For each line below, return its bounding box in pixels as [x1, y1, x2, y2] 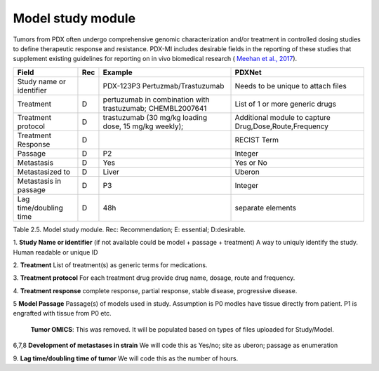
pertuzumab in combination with [102, 95, 210, 104]
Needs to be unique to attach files [234, 81, 347, 90]
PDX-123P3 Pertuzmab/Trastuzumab [102, 81, 225, 90]
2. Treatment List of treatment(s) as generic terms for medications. [13, 260, 208, 269]
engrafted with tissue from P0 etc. [13, 309, 112, 318]
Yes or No [234, 158, 268, 168]
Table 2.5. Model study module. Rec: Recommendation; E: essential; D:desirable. [13, 225, 246, 234]
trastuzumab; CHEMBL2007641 [102, 103, 207, 113]
